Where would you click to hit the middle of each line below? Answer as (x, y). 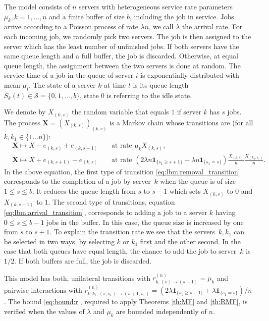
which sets (185, 191)
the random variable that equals (120, 112)
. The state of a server (62, 84)
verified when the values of (44, 311)
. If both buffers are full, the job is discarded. (83, 261)
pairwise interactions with (43, 290)
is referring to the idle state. (149, 95)
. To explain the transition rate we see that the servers (132, 232)
